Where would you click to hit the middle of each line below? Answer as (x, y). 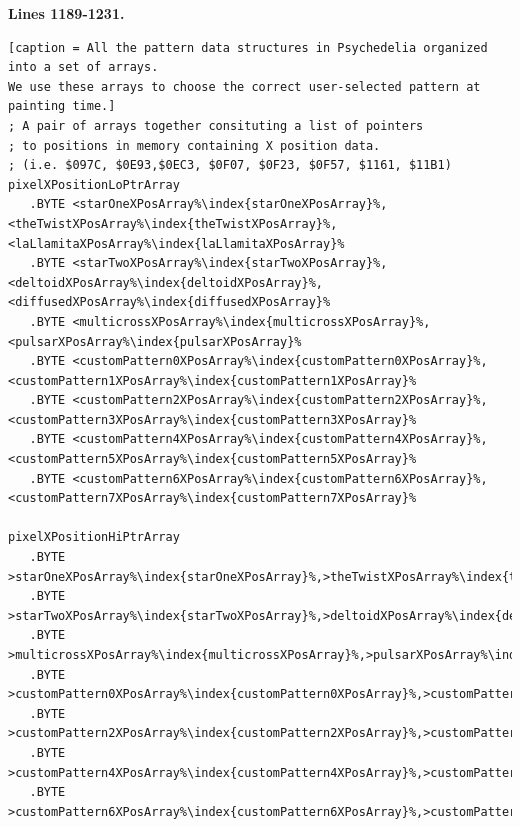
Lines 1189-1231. (66, 13)
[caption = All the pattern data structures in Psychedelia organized (248, 47)
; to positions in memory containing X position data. (194, 145)
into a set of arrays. (83, 67)
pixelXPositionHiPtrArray (94, 537)
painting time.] (62, 106)
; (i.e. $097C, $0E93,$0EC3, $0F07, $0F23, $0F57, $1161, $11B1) (230, 165)
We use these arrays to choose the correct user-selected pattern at (244, 86)
